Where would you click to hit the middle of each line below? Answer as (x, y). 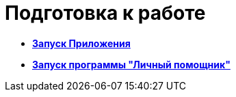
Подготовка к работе (105, 13)
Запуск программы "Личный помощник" (131, 64)
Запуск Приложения (81, 43)
